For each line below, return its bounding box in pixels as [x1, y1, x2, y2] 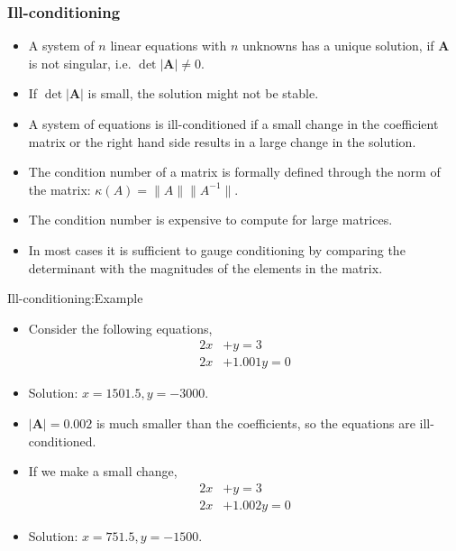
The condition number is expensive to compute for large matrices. [28, 210, 393, 229]
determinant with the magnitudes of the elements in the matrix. [28, 258, 383, 277]
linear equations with [110, 36, 227, 55]
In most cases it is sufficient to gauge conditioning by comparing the [28, 240, 406, 259]
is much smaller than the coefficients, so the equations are [96, 414, 415, 432]
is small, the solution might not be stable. [87, 84, 319, 103]
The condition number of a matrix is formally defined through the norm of [28, 162, 441, 181]
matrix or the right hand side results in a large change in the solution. [28, 132, 416, 151]
